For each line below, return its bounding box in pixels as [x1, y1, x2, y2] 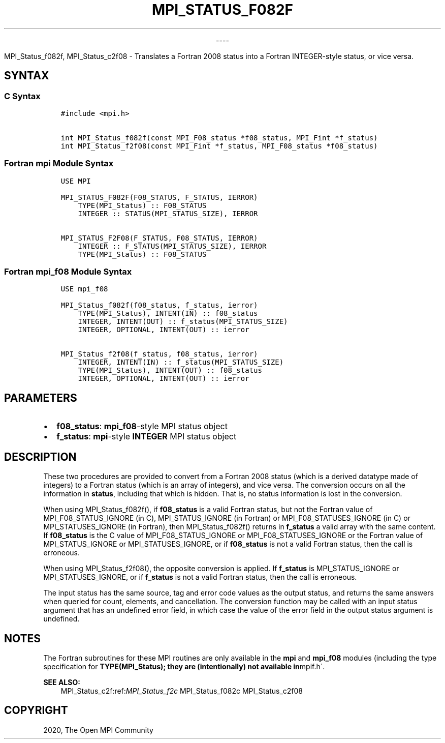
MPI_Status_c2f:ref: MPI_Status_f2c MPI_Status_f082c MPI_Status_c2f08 [60, 687, 303, 695]
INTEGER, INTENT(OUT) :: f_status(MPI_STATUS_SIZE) [78, 317, 288, 326]
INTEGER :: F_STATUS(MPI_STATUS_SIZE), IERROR [78, 242, 267, 250]
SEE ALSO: [43, 678, 80, 687]
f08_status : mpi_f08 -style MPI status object [56, 421, 228, 432]
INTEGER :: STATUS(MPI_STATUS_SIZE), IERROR [78, 209, 258, 218]
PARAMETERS [4, 391, 77, 404]
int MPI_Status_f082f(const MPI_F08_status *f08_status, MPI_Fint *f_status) [60, 133, 378, 142]
